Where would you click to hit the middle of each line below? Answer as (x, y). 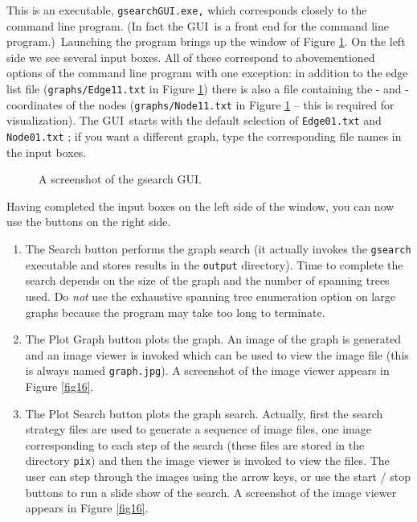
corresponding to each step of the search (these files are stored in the (195, 444)
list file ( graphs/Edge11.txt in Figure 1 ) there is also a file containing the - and (204, 89)
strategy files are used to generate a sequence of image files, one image (198, 429)
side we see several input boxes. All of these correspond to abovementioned (191, 57)
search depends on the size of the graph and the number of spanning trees (207, 280)
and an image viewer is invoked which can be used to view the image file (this (217, 354)
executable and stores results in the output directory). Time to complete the (214, 264)
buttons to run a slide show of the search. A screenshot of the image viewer (211, 492)
